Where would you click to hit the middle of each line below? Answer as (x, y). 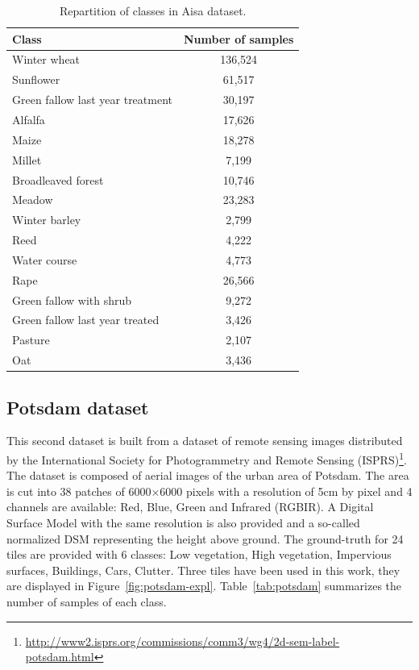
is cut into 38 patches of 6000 (79, 491)
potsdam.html (60, 657)
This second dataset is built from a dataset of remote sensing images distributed (205, 441)
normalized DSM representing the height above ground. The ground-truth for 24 (205, 538)
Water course (45, 259)
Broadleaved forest (58, 179)
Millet (27, 159)
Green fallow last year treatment (92, 100)
